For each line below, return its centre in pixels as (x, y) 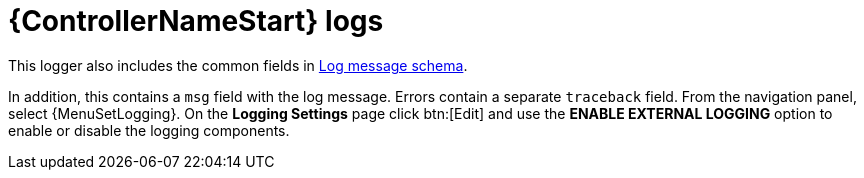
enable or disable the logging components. (149, 130)
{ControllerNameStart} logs (196, 21)
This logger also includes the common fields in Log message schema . (238, 65)
